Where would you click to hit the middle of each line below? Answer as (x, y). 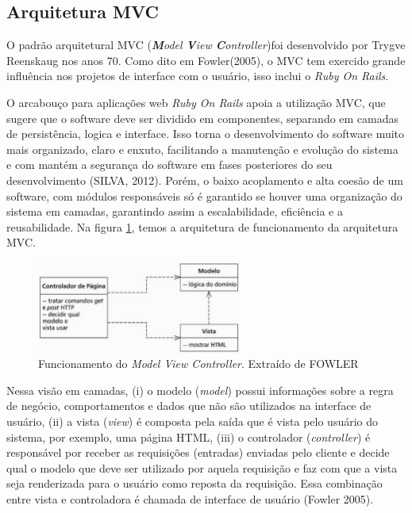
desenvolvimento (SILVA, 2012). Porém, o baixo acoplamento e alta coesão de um (205, 180)
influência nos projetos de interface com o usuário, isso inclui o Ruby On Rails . (198, 76)
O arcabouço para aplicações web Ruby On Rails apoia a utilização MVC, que (196, 102)
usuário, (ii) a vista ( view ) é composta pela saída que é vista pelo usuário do (193, 421)
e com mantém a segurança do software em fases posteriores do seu (169, 165)
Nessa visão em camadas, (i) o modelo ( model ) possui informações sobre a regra (200, 390)
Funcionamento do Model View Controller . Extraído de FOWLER (198, 364)
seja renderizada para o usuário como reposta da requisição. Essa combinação (194, 483)
